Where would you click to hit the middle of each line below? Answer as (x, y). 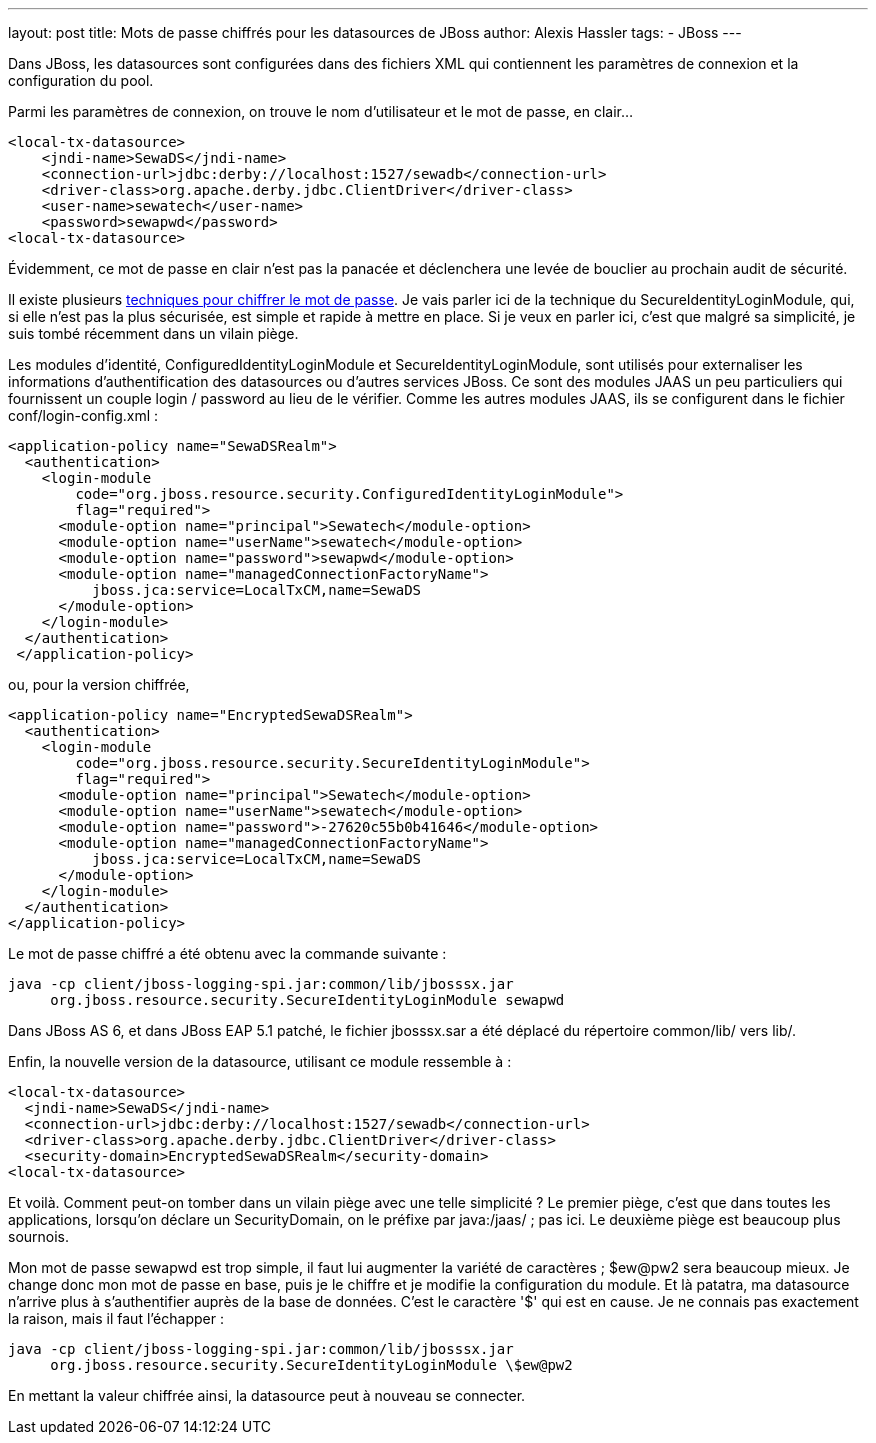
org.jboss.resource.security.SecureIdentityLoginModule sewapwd (307, 1000)
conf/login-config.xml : (83, 415)
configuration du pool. (81, 80)
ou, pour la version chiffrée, (99, 684)
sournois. (39, 1236)
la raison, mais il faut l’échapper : (116, 1318)
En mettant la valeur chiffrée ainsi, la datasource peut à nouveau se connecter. (267, 1395)
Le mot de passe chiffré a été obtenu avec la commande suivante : (227, 953)
